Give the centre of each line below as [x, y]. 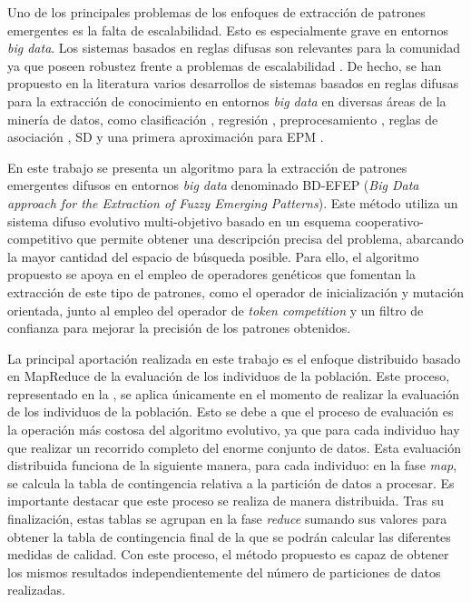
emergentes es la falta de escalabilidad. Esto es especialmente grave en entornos [228, 30]
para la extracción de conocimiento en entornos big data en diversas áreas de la [227, 100]
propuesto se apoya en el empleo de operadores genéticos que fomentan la [211, 274]
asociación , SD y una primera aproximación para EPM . [166, 137]
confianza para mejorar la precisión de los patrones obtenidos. [179, 328]
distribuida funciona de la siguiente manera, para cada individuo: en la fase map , [232, 465]
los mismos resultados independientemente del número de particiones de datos [224, 572]
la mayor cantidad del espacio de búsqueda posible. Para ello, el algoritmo [213, 256]
